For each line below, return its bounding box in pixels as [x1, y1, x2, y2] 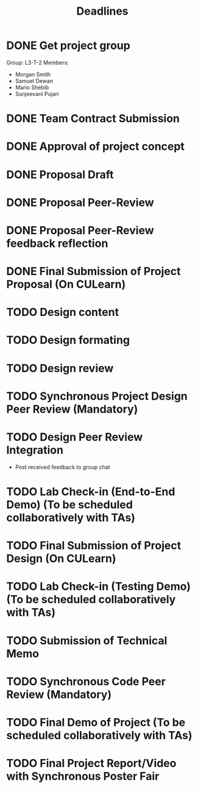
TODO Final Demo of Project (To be [6, 715, 186, 729]
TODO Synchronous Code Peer [6, 674, 166, 688]
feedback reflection [6, 237, 108, 250]
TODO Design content [6, 306, 119, 319]
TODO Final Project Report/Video [6, 757, 177, 771]
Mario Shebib [15, 84, 49, 91]
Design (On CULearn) [6, 552, 116, 566]
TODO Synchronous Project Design [6, 389, 188, 403]
